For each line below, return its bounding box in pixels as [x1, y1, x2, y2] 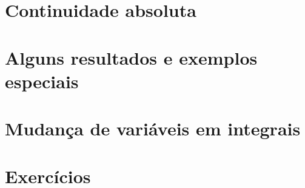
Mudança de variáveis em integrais [5, 116, 301, 141]
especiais [5, 68, 79, 93]
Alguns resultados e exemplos [5, 45, 258, 70]
